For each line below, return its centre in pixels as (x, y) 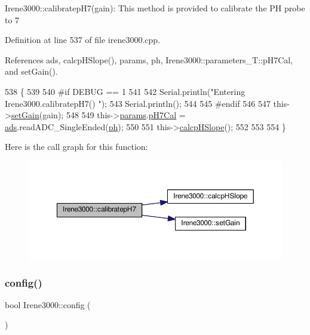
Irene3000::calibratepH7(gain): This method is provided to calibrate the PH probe (155, 8)
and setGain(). (31, 71)
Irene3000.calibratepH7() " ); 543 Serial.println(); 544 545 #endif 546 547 (138, 103)
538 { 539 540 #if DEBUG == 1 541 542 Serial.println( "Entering (125, 91)
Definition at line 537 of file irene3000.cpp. (83, 40)
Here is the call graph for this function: (76, 147)
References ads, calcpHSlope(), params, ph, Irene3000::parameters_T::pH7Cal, (149, 59)
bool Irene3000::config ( (48, 304)
